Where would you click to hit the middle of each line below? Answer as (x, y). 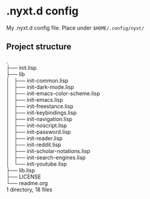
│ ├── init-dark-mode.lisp (40, 87)
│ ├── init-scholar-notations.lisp (48, 151)
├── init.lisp (22, 68)
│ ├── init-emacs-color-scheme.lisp (53, 93)
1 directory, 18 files (30, 189)
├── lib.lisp (20, 170)
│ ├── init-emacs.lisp (35, 99)
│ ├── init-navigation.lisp (39, 119)
